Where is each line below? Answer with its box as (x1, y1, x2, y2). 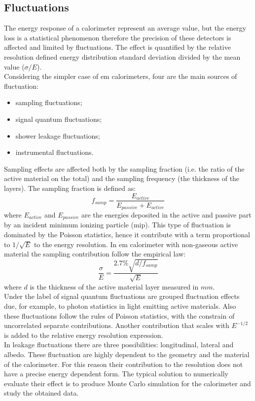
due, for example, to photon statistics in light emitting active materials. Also (4, 301, 236, 311)
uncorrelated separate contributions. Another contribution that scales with (4, 320, 229, 330)
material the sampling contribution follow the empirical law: (4, 249, 186, 259)
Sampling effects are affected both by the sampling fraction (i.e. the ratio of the (4, 163, 245, 174)
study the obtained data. (4, 388, 79, 398)
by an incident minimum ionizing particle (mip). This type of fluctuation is (4, 219, 231, 230)
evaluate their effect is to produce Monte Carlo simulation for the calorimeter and (4, 378, 251, 388)
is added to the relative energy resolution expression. (4, 329, 163, 340)
